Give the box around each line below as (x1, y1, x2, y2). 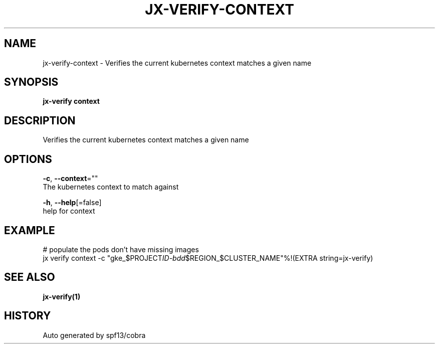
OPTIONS (4, 152, 52, 165)
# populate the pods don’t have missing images (43, 245, 199, 254)
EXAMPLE (4, 224, 55, 237)
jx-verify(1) (43, 292, 81, 301)
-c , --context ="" (43, 174, 98, 183)
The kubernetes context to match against (43, 183, 179, 192)
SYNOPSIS (4, 76, 59, 89)
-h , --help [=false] (43, 198, 102, 207)
